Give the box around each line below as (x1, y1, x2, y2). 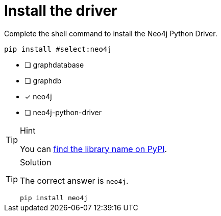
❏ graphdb (24, 76, 62, 85)
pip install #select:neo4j (4, 45, 112, 53)
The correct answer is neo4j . (20, 175, 129, 186)
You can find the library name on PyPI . (20, 143, 167, 154)
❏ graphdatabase (24, 60, 84, 69)
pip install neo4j (20, 193, 88, 202)
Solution (20, 157, 52, 167)
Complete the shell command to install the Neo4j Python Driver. (4, 29, 217, 38)
